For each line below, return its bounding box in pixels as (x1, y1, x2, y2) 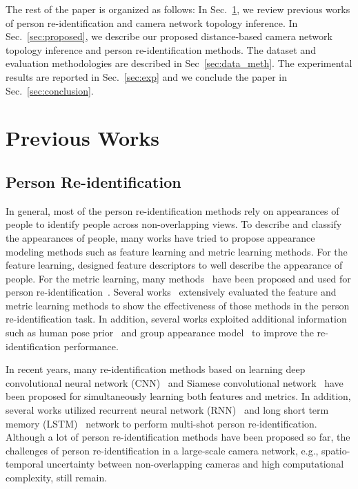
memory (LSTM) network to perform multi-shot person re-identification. (6, 416, 317, 430)
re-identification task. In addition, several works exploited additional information (6, 311, 347, 326)
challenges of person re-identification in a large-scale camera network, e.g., (6, 443, 319, 457)
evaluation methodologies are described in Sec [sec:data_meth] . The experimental (6, 56, 352, 70)
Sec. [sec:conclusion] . (6, 83, 94, 97)
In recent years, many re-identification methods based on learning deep (6, 362, 306, 376)
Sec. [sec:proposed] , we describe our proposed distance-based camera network (6, 29, 332, 44)
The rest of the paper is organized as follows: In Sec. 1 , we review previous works (6, 2, 350, 16)
